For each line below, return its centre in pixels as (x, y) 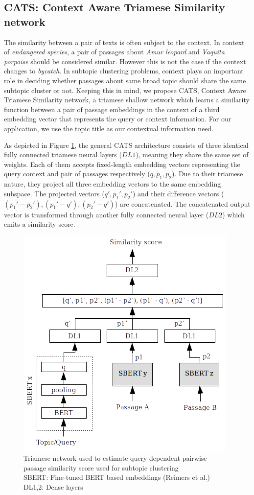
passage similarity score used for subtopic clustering (101, 467)
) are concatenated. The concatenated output (183, 203)
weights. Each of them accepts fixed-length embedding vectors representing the (122, 164)
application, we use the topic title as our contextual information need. (109, 128)
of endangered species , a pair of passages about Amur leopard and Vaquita (114, 52)
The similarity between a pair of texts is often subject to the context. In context (124, 42)
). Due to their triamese (207, 174)
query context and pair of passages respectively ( (77, 174)
